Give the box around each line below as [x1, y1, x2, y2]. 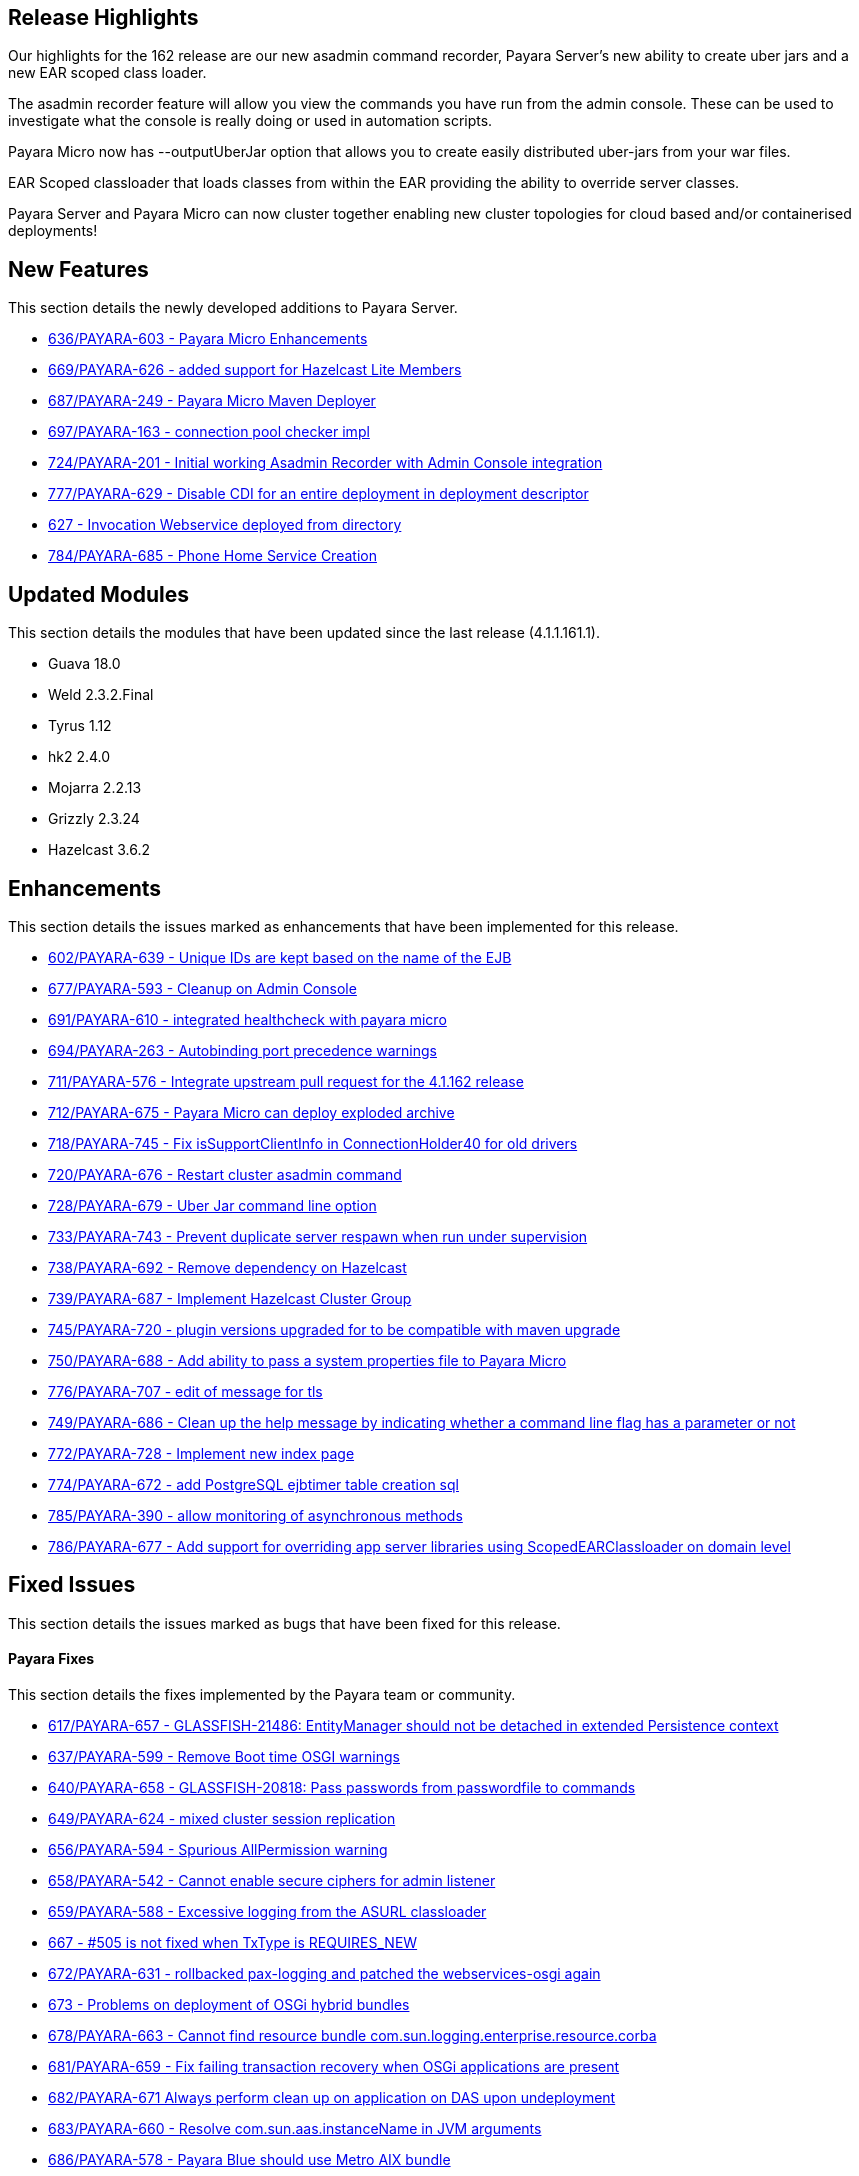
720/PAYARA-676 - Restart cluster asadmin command [48, 1165, 402, 1183]
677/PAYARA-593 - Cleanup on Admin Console [48, 979, 357, 997]
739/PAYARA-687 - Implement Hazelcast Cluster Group [48, 1289, 412, 1307]
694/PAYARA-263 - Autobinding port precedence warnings [48, 1041, 437, 1059]
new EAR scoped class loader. [8, 64, 207, 82]
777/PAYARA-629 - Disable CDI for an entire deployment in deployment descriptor [48, 485, 589, 503]
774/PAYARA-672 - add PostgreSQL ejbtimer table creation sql [48, 1475, 459, 1493]
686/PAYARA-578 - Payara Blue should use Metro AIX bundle [48, 2151, 451, 2169]
